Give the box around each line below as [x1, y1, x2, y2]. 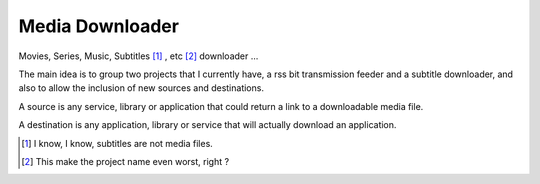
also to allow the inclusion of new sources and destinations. [18, 82, 265, 94]
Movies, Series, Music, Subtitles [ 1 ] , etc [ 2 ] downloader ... [18, 50, 259, 62]
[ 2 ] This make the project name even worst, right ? [21, 155, 230, 167]
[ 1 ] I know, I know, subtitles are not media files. [21, 137, 214, 149]
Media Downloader [18, 15, 180, 37]
